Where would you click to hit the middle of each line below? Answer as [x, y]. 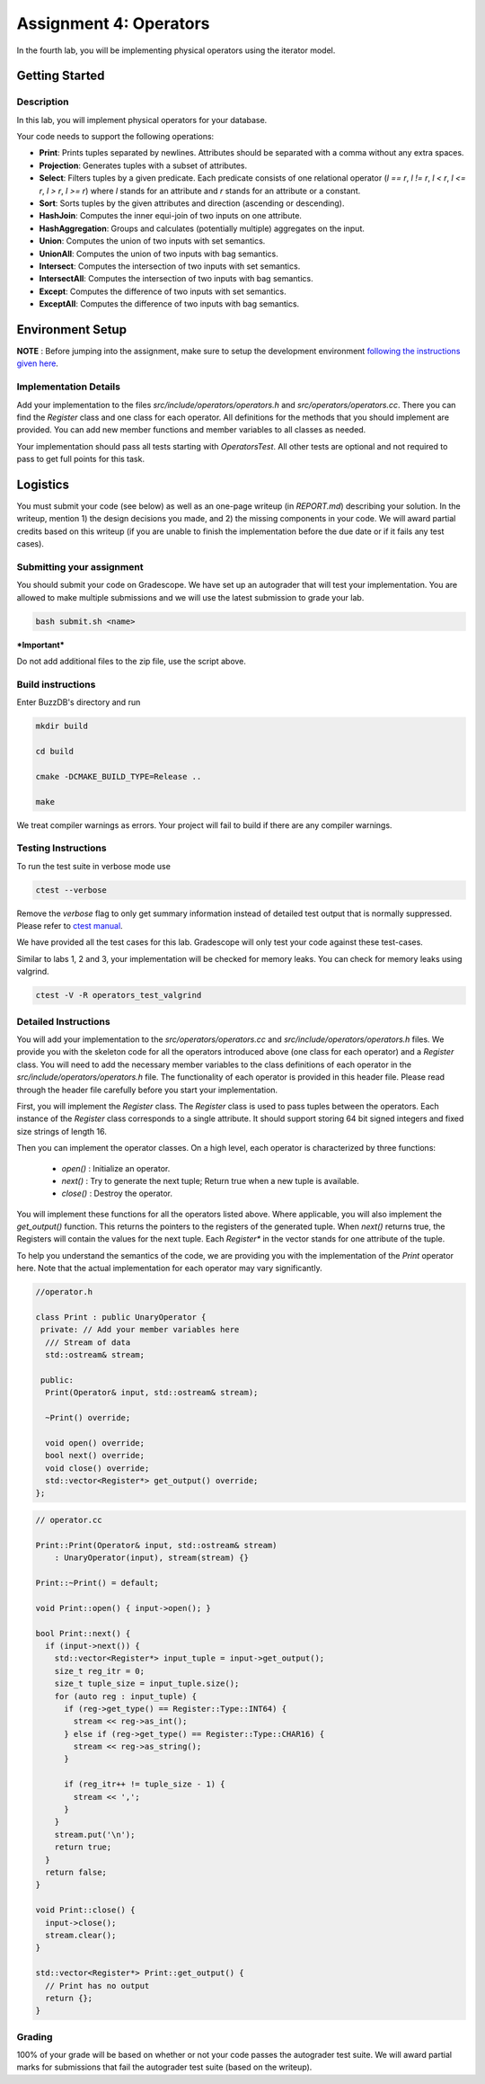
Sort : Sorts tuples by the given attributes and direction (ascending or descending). [192, 203]
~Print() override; [88, 1418]
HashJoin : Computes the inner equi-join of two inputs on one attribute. [171, 216]
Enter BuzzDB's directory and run [79, 702]
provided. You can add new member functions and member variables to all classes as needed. [191, 430]
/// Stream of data [88, 1342]
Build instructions [56, 684]
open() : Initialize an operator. [116, 1168]
